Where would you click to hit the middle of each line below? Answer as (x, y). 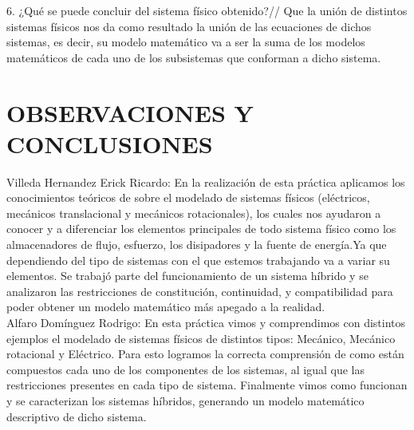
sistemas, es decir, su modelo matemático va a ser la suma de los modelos (186, 42)
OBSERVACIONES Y (130, 112)
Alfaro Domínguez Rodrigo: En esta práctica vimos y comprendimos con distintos (206, 323)
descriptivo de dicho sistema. (77, 416)
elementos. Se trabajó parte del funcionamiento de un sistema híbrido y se (187, 276)
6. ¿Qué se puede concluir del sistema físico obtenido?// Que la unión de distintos (207, 10)
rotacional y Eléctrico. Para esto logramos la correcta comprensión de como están (205, 354)
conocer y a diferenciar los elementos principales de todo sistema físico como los (201, 229)
